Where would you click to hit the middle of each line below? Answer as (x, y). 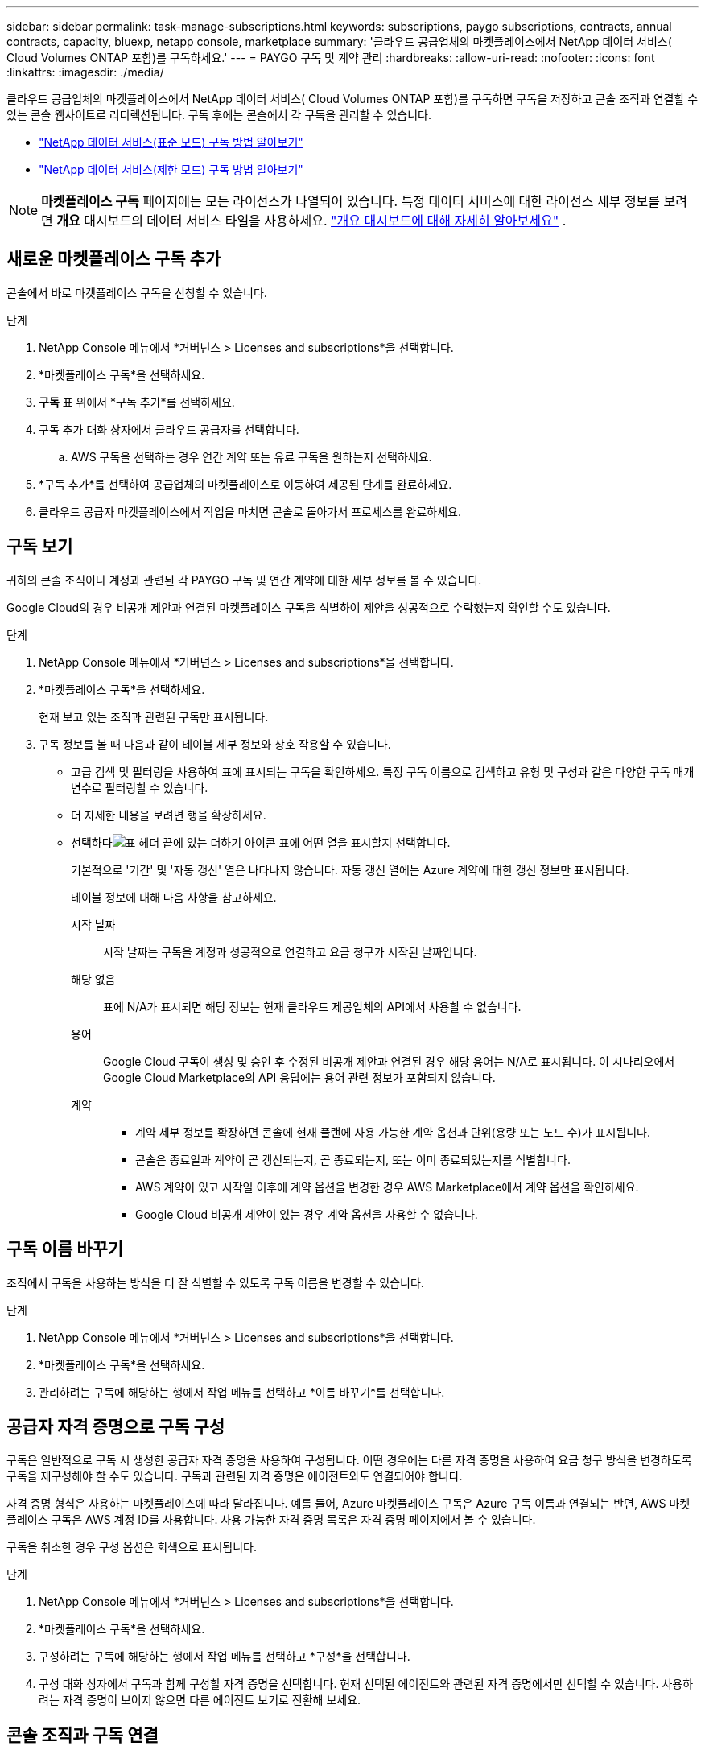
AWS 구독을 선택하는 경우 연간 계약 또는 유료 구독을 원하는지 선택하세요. (251, 456)
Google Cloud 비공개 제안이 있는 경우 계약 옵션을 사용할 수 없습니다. (307, 1214)
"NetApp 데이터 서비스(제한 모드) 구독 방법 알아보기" (171, 169)
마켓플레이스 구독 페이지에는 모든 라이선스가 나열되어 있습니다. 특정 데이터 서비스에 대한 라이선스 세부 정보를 (351, 201)
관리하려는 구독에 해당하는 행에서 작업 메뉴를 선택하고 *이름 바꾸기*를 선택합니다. (242, 1392)
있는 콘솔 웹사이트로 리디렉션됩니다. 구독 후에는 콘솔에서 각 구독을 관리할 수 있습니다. (219, 115)
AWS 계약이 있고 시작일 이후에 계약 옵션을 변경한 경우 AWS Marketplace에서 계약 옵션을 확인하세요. (387, 1187)
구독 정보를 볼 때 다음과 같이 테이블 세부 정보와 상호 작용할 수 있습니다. (215, 744)
